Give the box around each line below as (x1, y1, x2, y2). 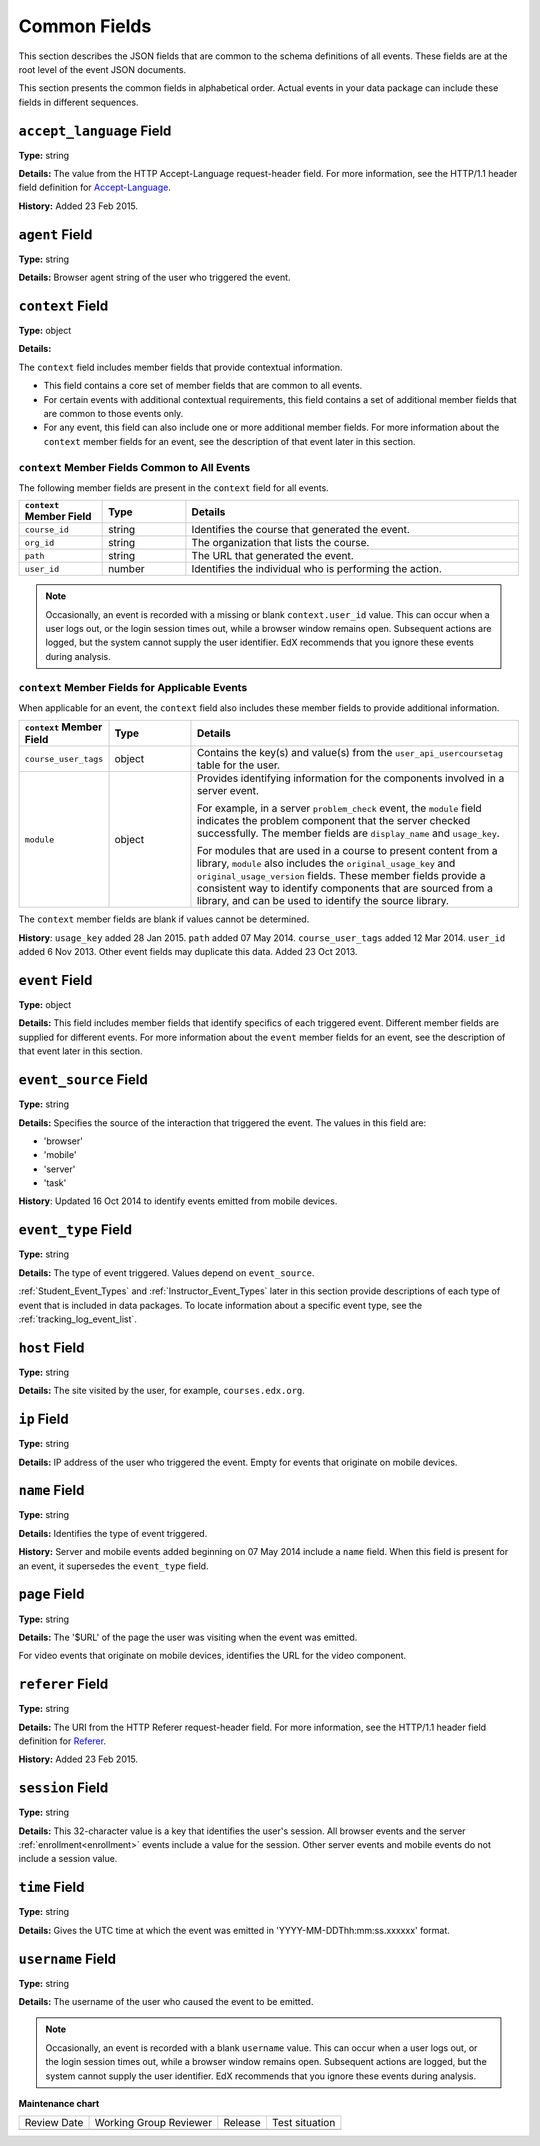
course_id (24, 524, 70, 535)
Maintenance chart (18, 2098, 100, 2109)
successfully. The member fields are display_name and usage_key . (196, 826, 500, 840)
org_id (24, 537, 55, 548)
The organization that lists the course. (191, 536, 370, 550)
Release (223, 2116, 262, 2130)
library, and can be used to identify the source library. (196, 894, 450, 908)
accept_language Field (18, 122, 172, 139)
